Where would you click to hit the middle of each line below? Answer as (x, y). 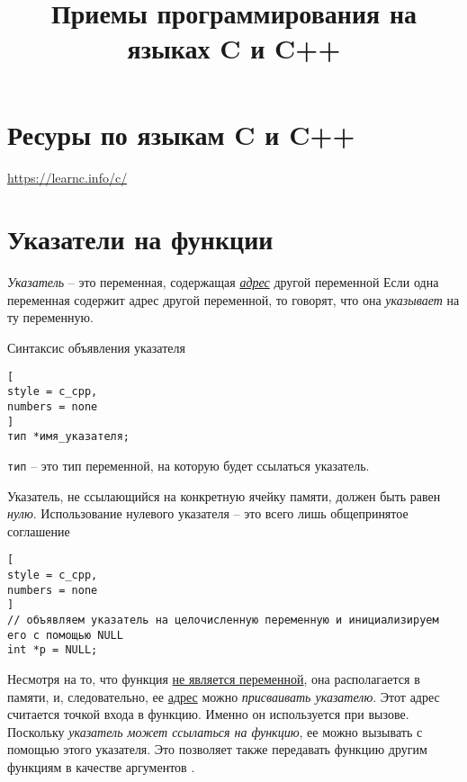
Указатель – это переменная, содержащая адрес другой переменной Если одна (223, 282)
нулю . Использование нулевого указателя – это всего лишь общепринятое (208, 513)
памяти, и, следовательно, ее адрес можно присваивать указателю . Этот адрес (224, 696)
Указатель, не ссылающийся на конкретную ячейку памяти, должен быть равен (224, 495)
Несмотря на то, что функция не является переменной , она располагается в (214, 678)
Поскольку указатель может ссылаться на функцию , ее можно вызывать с (215, 731)
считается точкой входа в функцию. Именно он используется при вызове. (208, 714)
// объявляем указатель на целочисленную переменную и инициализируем (223, 620)
